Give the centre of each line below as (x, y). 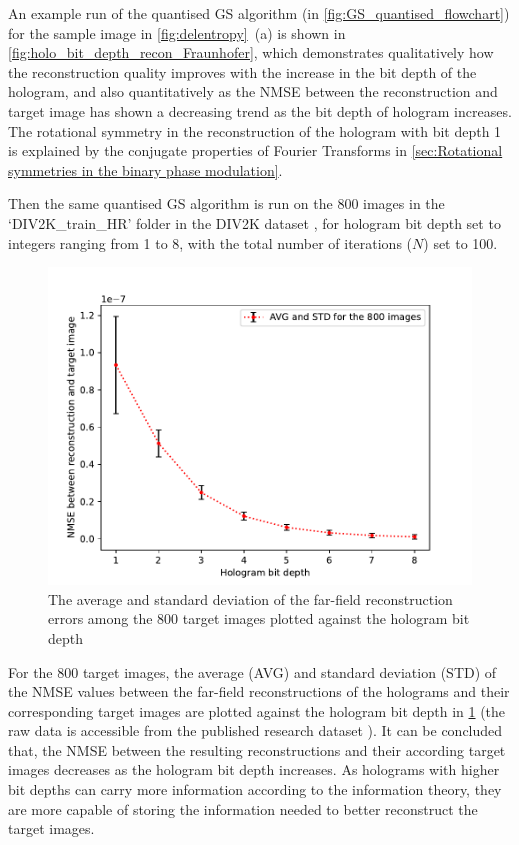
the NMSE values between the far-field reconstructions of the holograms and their (259, 691)
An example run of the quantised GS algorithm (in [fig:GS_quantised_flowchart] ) (259, 13)
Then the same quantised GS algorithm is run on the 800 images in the (226, 203)
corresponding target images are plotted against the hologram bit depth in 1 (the (257, 710)
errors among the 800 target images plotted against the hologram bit (259, 618)
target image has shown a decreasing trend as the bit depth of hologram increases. (260, 110)
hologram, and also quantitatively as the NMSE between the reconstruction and (253, 91)
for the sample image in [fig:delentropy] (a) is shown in (177, 32)
